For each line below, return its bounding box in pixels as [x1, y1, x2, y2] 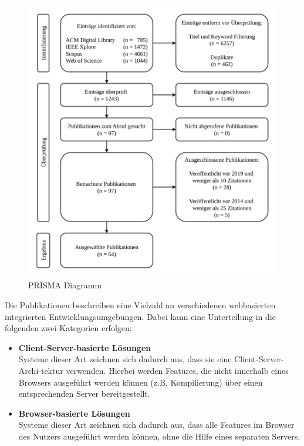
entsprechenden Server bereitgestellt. [18, 387, 150, 400]
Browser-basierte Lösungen [18, 407, 130, 419]
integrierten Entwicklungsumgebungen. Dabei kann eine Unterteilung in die [5, 310, 276, 322]
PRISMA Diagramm [28, 279, 102, 291]
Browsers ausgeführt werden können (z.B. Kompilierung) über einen [18, 376, 263, 388]
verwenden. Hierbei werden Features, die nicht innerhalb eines [66, 365, 289, 376]
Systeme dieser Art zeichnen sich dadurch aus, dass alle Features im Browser [18, 418, 295, 431]
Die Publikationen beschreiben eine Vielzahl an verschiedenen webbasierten [5, 299, 276, 311]
